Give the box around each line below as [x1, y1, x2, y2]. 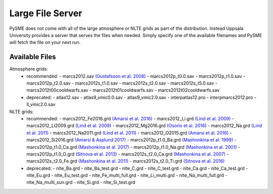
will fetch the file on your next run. [9, 40, 81, 46]
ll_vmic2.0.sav [26, 101, 56, 107]
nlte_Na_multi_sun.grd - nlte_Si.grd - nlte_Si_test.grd [26, 179, 135, 185]
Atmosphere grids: [9, 66, 48, 72]
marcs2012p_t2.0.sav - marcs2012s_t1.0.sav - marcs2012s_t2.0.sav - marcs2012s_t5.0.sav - [26, 80, 217, 86]
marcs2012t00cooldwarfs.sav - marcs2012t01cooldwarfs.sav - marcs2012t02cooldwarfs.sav [26, 87, 220, 93]
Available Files [9, 53, 56, 61]
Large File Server [9, 8, 82, 19]
